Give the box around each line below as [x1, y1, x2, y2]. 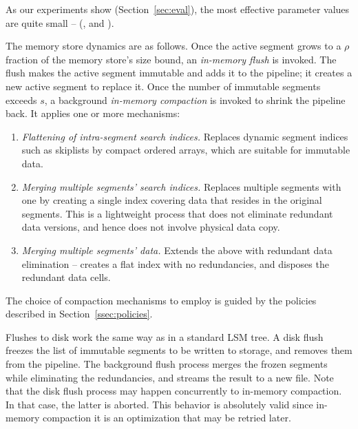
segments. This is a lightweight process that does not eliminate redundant [21, 206, 333, 220]
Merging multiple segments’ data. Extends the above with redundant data [21, 242, 333, 257]
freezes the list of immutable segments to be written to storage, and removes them [6, 343, 352, 357]
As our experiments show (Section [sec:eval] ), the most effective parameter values [6, 2, 350, 16]
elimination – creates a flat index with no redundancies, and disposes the [21, 256, 329, 271]
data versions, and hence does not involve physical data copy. [21, 220, 280, 234]
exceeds [6, 92, 37, 107]
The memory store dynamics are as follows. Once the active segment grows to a [6, 39, 341, 53]
